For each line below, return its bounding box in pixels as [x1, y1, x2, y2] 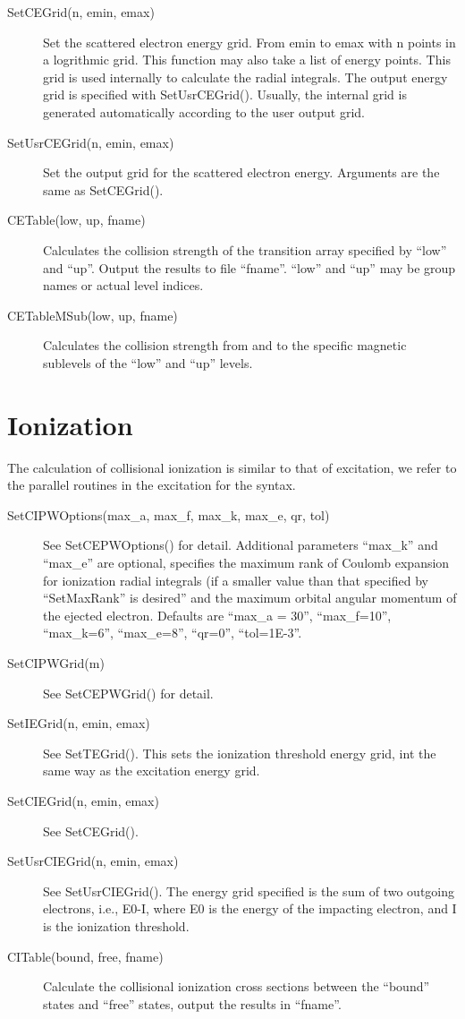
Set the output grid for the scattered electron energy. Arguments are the [43, 163, 440, 182]
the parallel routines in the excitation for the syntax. [7, 475, 296, 494]
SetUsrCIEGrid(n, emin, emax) [7, 852, 179, 870]
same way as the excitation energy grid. [43, 761, 260, 780]
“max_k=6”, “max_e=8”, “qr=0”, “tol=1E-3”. [43, 623, 302, 642]
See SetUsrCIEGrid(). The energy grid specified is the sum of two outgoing [43, 881, 455, 900]
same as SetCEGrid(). [43, 180, 164, 199]
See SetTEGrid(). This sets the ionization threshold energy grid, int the [43, 743, 436, 762]
